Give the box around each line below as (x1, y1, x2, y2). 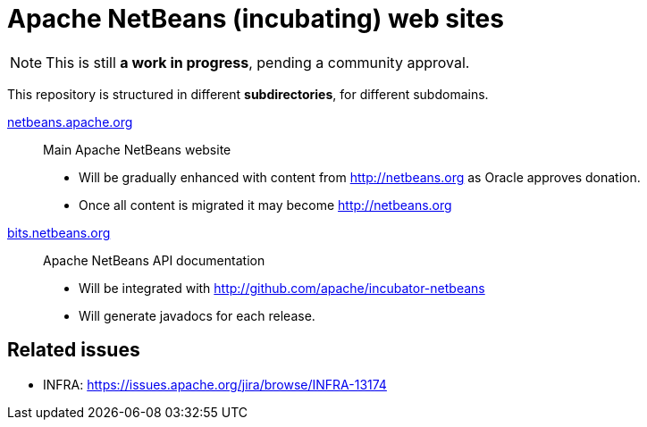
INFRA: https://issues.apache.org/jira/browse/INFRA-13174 (43, 376, 387, 392)
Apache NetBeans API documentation (43, 252, 265, 268)
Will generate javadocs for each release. (79, 307, 315, 323)
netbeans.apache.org (7, 113, 133, 130)
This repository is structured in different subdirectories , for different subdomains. (7, 86, 489, 102)
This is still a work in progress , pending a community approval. (46, 53, 470, 71)
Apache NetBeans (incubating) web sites (7, 4, 504, 34)
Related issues (7, 339, 140, 362)
